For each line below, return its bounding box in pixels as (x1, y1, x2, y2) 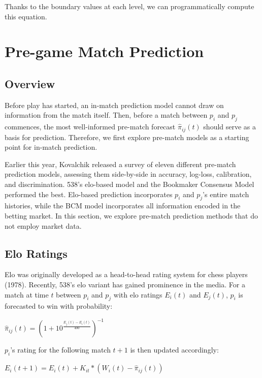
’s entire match (203, 188, 249, 199)
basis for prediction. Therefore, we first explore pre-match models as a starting (5, 131, 249, 142)
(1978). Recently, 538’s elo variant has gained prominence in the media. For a (5, 279, 245, 289)
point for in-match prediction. (5, 142, 97, 152)
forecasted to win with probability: (5, 301, 113, 311)
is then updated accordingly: (130, 344, 219, 355)
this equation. (5, 11, 47, 21)
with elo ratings (113, 289, 162, 300)
